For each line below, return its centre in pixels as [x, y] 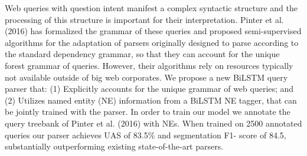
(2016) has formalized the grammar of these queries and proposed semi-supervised [153, 31]
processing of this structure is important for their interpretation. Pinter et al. [144, 19]
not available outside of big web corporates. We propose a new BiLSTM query [146, 77]
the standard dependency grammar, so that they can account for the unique [142, 54]
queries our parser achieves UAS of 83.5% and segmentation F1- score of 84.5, [146, 135]
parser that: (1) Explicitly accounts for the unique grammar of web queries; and [149, 89]
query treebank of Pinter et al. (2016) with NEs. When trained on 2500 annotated [153, 123]
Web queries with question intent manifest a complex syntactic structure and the [151, 8]
